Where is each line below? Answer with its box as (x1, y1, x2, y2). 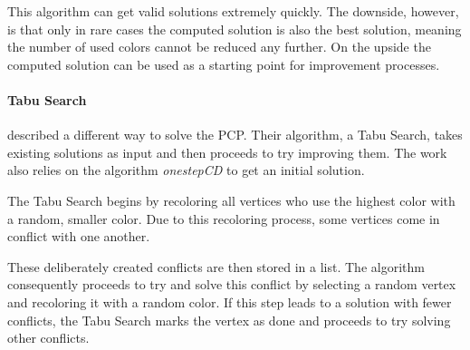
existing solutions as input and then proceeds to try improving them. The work (7, 142, 447, 161)
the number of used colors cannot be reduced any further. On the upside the (7, 37, 431, 56)
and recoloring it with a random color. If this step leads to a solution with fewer (7, 292, 452, 311)
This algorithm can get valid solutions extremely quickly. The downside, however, (7, 2, 459, 20)
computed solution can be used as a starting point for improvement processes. (7, 54, 440, 73)
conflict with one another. (7, 227, 150, 246)
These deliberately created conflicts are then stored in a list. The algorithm (7, 257, 425, 276)
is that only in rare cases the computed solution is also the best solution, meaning (7, 19, 462, 38)
